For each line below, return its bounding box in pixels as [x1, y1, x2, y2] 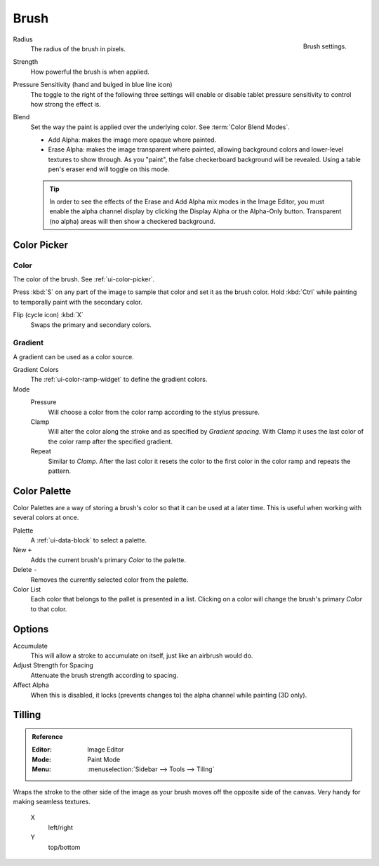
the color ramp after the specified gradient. [48, 437, 173, 446]
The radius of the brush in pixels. [30, 44, 126, 53]
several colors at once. [13, 513, 79, 522]
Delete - [13, 566, 38, 574]
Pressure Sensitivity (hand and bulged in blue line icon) [13, 81, 173, 89]
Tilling [13, 709, 41, 721]
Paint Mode [87, 755, 121, 764]
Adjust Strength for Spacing [13, 661, 94, 670]
